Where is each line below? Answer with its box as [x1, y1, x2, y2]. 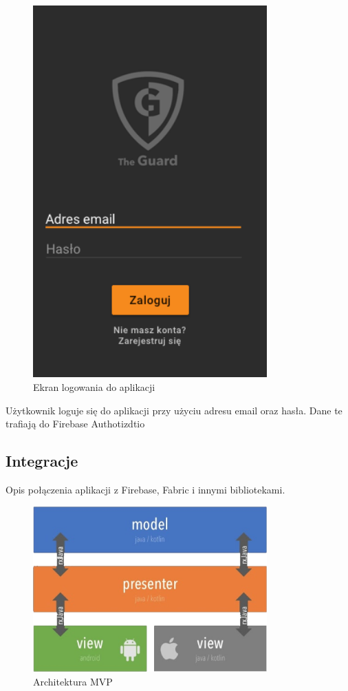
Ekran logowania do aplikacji [33, 379, 155, 394]
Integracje [6, 450, 78, 471]
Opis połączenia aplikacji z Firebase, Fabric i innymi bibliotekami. [6, 482, 285, 496]
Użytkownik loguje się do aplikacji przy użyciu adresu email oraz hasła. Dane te [6, 403, 342, 417]
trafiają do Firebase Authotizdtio [6, 416, 145, 431]
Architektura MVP [33, 674, 113, 688]
